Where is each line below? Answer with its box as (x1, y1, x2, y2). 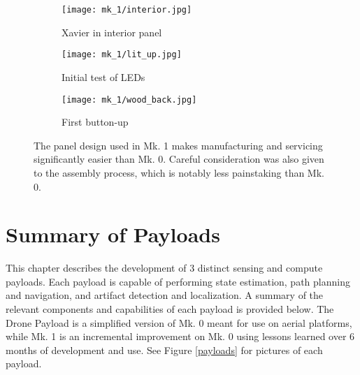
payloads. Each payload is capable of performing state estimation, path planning (6, 274, 350, 288)
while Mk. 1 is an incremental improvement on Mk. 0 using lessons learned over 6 (6, 329, 355, 344)
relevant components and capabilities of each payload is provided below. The (6, 302, 334, 316)
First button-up (62, 115, 129, 129)
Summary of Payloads (6, 220, 220, 249)
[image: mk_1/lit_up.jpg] (62, 50, 182, 60)
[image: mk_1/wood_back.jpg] (62, 94, 197, 105)
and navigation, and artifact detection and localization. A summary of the (6, 288, 324, 302)
